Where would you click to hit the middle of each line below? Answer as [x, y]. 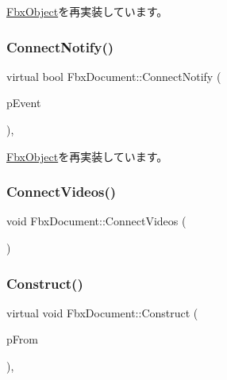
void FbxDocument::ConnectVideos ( [96, 221]
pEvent [24, 103]
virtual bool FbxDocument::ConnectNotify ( [114, 76]
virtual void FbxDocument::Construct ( [102, 312]
